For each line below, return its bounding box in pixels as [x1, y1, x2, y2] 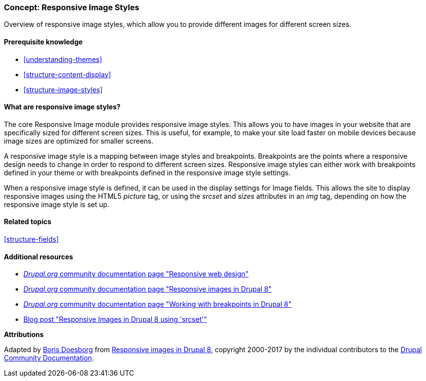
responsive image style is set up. [4, 200, 109, 209]
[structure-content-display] [23, 70, 111, 79]
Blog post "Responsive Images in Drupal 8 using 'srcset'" [23, 315, 207, 324]
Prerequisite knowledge [4, 37, 83, 46]
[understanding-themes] [23, 55, 102, 63]
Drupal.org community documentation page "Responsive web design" [23, 270, 249, 278]
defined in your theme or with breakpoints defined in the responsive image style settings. [4, 168, 291, 177]
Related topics [4, 217, 52, 226]
